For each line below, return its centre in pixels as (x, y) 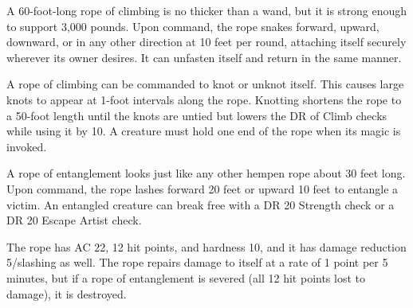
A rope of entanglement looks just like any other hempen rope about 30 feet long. (206, 173)
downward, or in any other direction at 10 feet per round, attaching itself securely (206, 42)
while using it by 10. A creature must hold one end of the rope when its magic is (204, 131)
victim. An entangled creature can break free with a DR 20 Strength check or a (201, 204)
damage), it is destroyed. (67, 293)
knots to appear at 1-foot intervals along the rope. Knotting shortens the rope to (204, 99)
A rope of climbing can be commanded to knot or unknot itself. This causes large (205, 84)
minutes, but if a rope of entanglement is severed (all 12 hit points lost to (186, 277)
